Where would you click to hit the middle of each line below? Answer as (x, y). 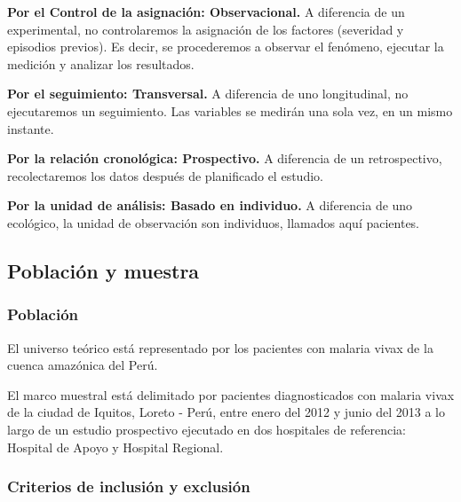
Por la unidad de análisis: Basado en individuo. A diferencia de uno (210, 205)
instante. (31, 128)
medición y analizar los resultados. (101, 63)
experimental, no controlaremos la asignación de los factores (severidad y (206, 29)
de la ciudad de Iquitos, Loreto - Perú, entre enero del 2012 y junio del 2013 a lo (226, 412)
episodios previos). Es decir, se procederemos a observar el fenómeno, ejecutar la (226, 47)
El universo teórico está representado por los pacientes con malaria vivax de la (220, 347)
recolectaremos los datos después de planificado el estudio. (165, 175)
